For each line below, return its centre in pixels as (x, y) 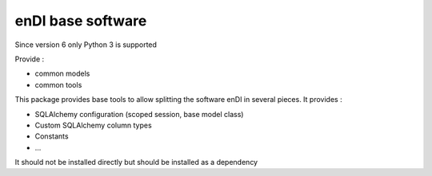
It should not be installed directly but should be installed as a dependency (136, 162)
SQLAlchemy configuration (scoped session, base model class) (139, 114)
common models (62, 74)
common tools (58, 84)
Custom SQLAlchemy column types (93, 125)
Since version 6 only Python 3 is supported (86, 45)
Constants (52, 136)
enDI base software (81, 21)
